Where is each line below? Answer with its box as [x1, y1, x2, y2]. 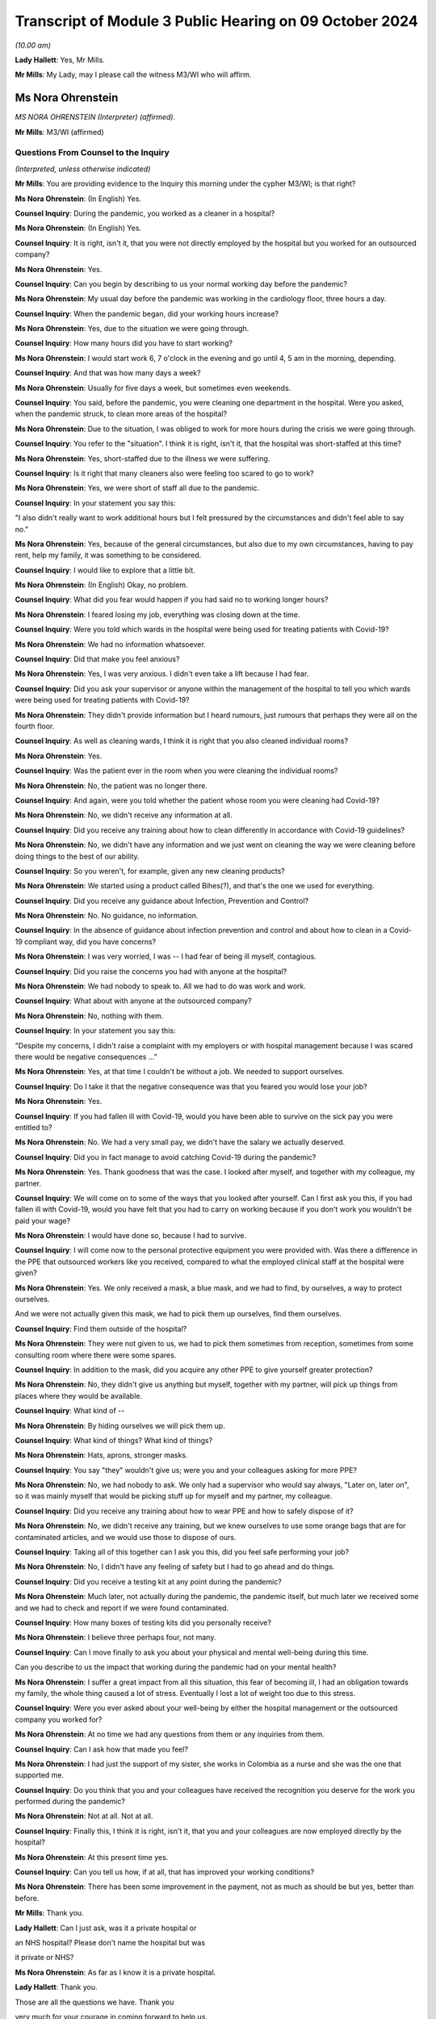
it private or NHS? [15, 1953, 74, 1962]
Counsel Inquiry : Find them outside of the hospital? [15, 1324, 187, 1333]
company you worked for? [15, 1715, 103, 1724]
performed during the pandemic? [15, 1797, 125, 1807]
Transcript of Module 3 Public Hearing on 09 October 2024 [15, 12, 419, 30]
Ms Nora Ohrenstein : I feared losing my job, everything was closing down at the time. [15, 610, 300, 619]
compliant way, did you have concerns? [24, 937, 157, 947]
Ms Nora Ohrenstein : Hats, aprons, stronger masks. [15, 1450, 188, 1460]
